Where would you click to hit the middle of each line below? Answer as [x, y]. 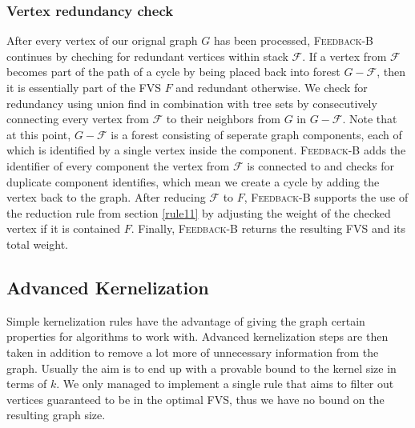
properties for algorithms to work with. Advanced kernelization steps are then [197, 336]
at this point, [39, 134]
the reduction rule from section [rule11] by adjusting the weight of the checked [199, 212]
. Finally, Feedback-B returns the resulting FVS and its [268, 228]
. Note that [370, 119]
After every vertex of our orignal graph [102, 40]
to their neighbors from [223, 119]
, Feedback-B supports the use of [326, 197]
